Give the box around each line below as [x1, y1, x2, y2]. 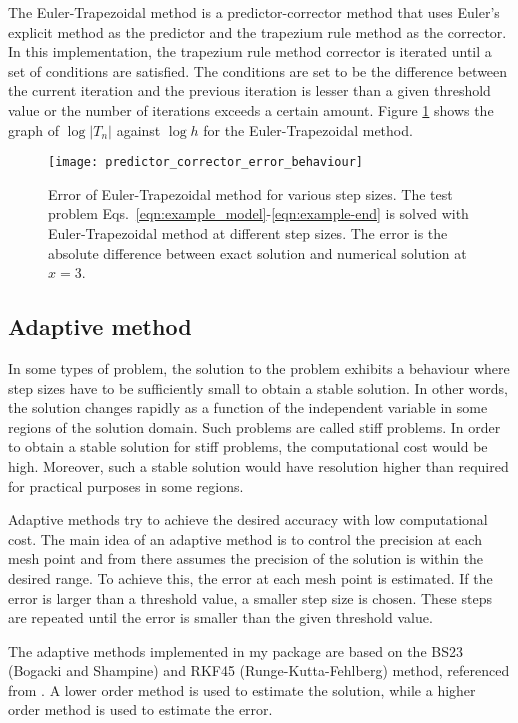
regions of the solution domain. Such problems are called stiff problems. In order [8, 416, 501, 437]
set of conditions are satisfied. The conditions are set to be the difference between [8, 60, 508, 81]
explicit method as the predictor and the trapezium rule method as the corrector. [8, 21, 507, 42]
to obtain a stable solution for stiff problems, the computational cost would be [8, 436, 488, 457]
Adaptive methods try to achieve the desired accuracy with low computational [8, 509, 488, 530]
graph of [8, 119, 60, 140]
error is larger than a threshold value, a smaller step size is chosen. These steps [8, 587, 492, 608]
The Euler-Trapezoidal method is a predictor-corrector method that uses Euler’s [8, 2, 500, 22]
